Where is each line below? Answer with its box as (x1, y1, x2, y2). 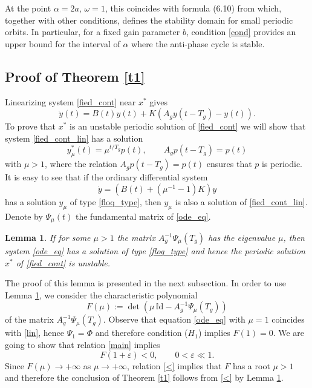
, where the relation (45, 157, 117, 170)
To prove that (5, 120, 56, 133)
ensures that (206, 157, 252, 170)
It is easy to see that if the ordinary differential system (5, 171, 208, 183)
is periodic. (261, 157, 303, 170)
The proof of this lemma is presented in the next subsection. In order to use (5, 277, 286, 289)
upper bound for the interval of (5, 37, 120, 50)
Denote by (5, 209, 43, 222)
